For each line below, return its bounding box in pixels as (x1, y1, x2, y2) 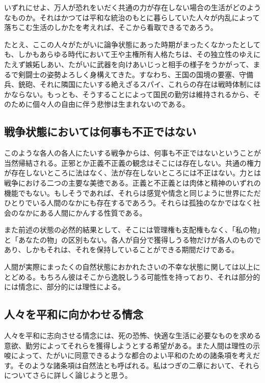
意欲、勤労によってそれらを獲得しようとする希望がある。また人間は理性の (4, 340, 253, 350)
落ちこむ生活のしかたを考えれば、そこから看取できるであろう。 (4, 22, 218, 33)
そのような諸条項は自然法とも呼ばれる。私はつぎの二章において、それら (17, 360, 260, 370)
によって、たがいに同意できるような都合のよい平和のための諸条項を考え (11, 350, 253, 361)
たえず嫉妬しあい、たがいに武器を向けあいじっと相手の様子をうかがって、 (4, 58, 253, 69)
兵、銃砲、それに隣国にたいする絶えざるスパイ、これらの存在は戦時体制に (4, 79, 254, 90)
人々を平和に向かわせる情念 (4, 306, 143, 322)
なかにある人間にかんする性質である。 (18, 207, 147, 218)
